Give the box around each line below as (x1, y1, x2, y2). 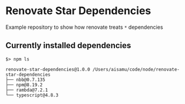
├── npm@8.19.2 (5, 82, 43, 88)
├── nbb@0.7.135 (5, 76, 45, 83)
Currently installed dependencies (5, 41, 131, 51)
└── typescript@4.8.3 (5, 92, 59, 98)
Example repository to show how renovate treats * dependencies (5, 24, 163, 31)
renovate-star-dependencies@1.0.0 (5, 66, 91, 72)
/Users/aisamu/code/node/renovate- (92, 66, 180, 72)
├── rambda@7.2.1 (5, 87, 48, 93)
